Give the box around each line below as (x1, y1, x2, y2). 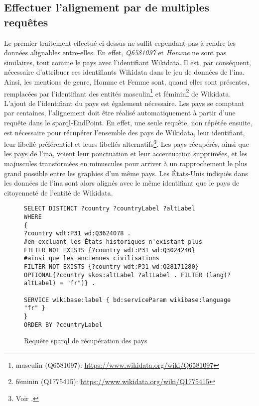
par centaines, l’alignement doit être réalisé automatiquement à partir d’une (4, 107, 236, 118)
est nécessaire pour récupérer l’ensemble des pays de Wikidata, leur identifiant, (4, 127, 245, 137)
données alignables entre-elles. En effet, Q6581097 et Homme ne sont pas (4, 47, 227, 58)
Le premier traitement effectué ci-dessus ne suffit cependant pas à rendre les (4, 37, 236, 48)
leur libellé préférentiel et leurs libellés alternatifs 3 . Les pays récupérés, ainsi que (4, 137, 249, 149)
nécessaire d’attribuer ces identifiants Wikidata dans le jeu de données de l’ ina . (4, 67, 245, 77)
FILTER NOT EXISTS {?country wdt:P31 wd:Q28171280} (24, 263, 199, 270)
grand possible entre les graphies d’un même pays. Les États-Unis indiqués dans (4, 168, 248, 178)
